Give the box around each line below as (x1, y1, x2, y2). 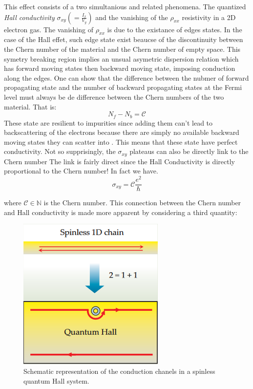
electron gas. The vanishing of (4, 24, 93, 34)
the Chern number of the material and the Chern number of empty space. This (4, 43, 241, 54)
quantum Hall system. (23, 375, 89, 386)
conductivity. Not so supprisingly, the (4, 146, 116, 156)
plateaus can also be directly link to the (129, 146, 249, 156)
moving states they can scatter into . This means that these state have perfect (4, 136, 238, 147)
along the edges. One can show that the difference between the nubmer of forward (4, 72, 249, 83)
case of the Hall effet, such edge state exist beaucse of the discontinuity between (4, 34, 243, 44)
